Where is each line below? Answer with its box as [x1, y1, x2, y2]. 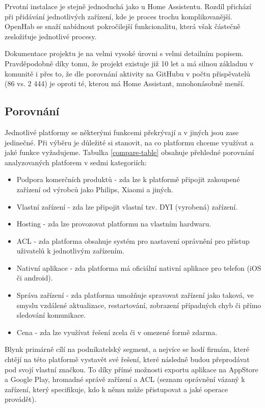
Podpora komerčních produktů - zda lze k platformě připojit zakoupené [16, 174, 240, 185]
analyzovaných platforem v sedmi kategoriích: [5, 157, 147, 167]
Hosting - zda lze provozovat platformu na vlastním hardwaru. [16, 218, 211, 229]
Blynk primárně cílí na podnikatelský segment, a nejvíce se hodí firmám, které [5, 344, 250, 354]
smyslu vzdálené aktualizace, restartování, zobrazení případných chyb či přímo [16, 299, 261, 310]
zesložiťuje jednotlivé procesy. [5, 31, 97, 41]
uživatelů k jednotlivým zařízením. [16, 245, 125, 256]
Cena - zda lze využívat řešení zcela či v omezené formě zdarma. [16, 326, 218, 337]
